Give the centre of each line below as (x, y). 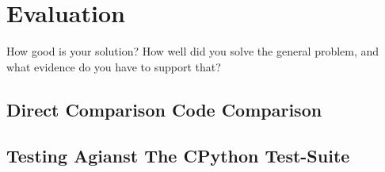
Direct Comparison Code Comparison (164, 109)
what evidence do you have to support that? (114, 66)
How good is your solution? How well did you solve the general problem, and (193, 51)
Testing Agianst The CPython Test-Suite (178, 156)
